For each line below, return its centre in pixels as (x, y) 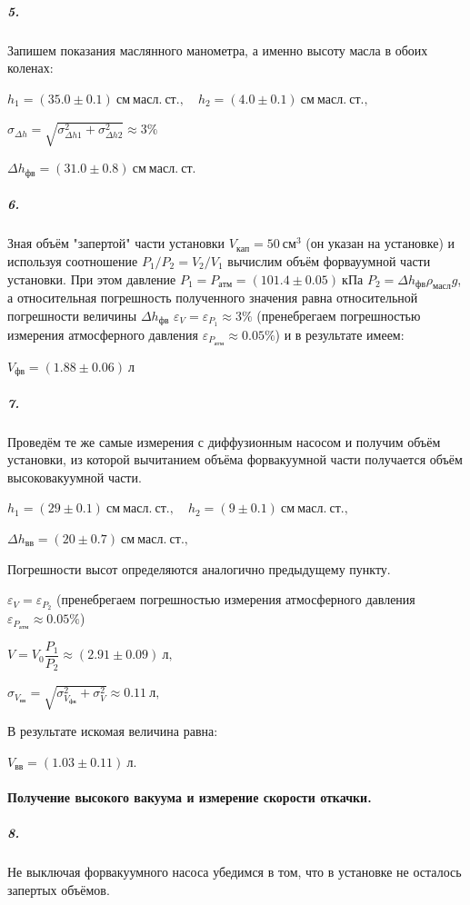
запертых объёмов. (59, 889)
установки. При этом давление (92, 278)
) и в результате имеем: (340, 334)
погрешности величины (72, 315)
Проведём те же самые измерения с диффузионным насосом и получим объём (224, 441)
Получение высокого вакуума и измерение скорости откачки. (190, 797)
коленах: (30, 68)
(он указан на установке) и (380, 243)
